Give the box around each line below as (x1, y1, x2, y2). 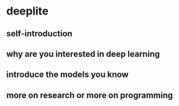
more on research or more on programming (6, 90, 174, 101)
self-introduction (6, 28, 73, 39)
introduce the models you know (6, 70, 129, 80)
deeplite (6, 4, 49, 18)
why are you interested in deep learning (6, 48, 160, 59)
